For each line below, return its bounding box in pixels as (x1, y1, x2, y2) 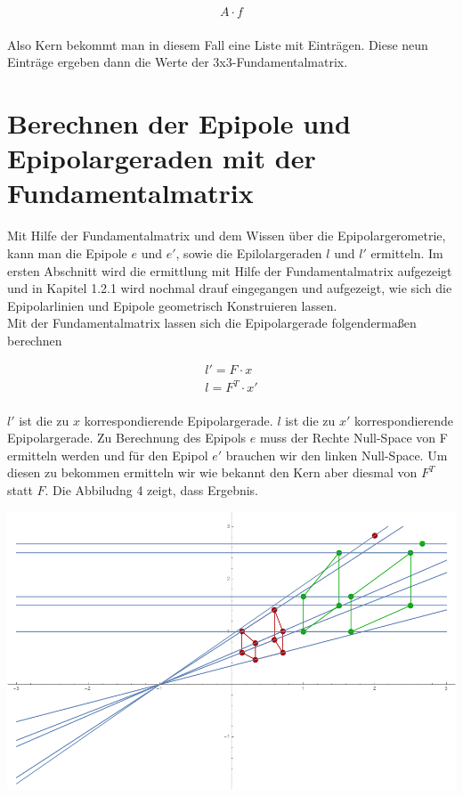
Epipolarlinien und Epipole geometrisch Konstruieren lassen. (7, 296, 337, 314)
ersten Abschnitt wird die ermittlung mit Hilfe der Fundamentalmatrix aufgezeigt (7, 261, 452, 280)
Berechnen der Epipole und (7, 105, 351, 141)
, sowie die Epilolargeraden (175, 243, 322, 262)
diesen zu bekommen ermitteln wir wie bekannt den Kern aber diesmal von (7, 463, 418, 482)
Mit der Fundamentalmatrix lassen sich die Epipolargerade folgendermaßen (7, 313, 417, 332)
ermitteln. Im (370, 243, 443, 262)
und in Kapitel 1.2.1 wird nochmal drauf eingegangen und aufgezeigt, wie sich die (7, 279, 452, 297)
